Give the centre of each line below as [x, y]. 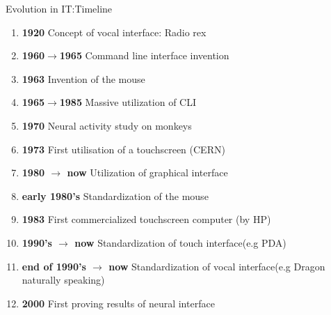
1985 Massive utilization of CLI [128, 102]
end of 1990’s [54, 266]
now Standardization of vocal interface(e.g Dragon [217, 266]
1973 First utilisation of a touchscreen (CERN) [123, 149]
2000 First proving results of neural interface [118, 303]
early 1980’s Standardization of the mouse [115, 195]
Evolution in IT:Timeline [59, 8]
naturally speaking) [63, 280]
